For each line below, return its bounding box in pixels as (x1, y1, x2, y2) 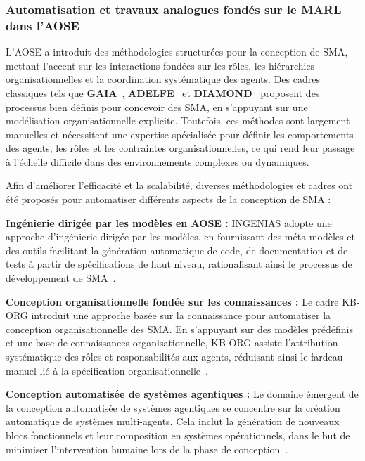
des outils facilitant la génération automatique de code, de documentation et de (6, 242, 348, 257)
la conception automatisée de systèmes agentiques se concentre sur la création (6, 400, 340, 415)
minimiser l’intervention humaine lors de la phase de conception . (6, 441, 288, 456)
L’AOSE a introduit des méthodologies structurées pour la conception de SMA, (6, 44, 348, 59)
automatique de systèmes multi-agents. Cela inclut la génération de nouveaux (6, 414, 340, 429)
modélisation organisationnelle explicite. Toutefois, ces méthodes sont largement (6, 113, 350, 128)
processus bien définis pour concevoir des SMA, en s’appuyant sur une (6, 99, 308, 114)
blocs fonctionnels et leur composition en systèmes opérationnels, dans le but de (6, 427, 350, 442)
